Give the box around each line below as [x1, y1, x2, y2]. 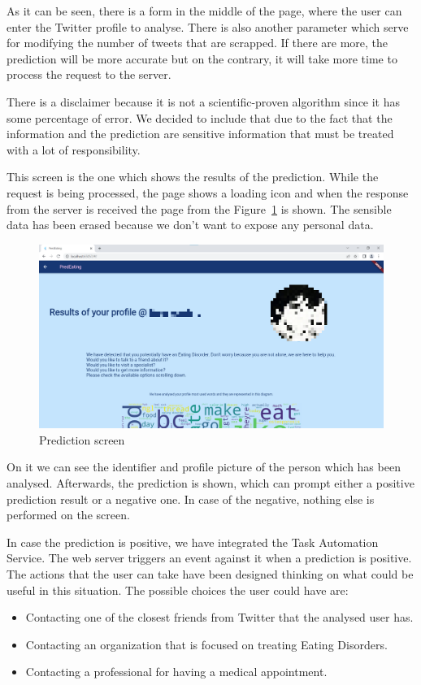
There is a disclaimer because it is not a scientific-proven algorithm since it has [7, 93, 401, 110]
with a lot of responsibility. [7, 141, 141, 158]
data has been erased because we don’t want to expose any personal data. [7, 216, 374, 233]
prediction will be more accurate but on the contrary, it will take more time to [7, 50, 397, 67]
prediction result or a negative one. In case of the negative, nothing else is [7, 490, 375, 507]
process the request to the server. [7, 66, 171, 83]
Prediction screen [39, 431, 125, 448]
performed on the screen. [7, 506, 130, 523]
